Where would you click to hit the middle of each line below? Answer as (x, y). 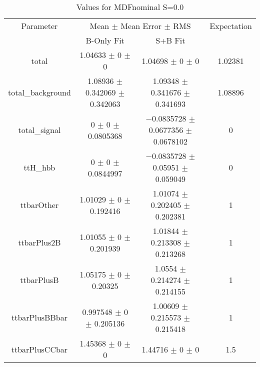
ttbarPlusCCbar (39, 349)
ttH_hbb (39, 167)
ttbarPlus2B (39, 242)
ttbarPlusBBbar (39, 317)
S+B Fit (170, 40)
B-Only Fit (105, 40)
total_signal (39, 130)
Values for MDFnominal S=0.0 (130, 7)
